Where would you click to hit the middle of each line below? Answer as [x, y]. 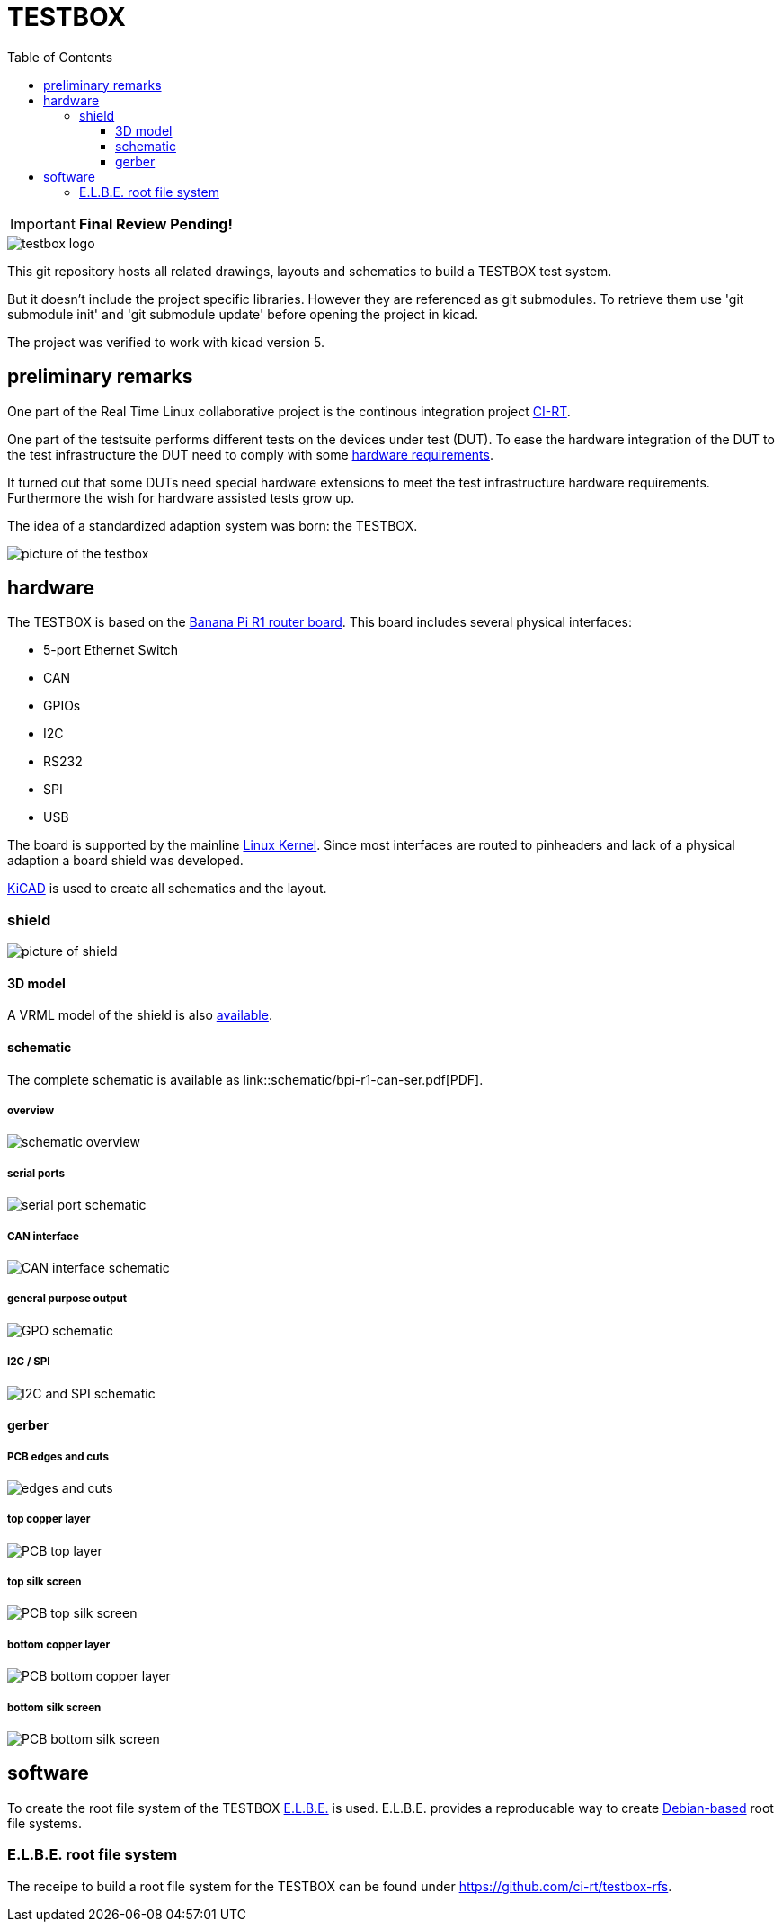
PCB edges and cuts [58, 1456]
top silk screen [44, 1582]
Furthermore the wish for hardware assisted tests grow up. [181, 497]
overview [31, 1111]
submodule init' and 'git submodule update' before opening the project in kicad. [243, 314]
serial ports [36, 1173]
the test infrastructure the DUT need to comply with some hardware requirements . [251, 454]
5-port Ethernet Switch [111, 650]
